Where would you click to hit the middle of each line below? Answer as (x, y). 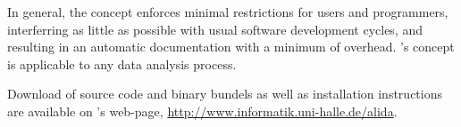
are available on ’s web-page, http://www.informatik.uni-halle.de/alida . (202, 111)
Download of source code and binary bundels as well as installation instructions (225, 94)
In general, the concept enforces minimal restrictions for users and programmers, (228, 12)
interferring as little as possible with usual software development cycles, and (215, 29)
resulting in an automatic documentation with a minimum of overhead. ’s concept (231, 47)
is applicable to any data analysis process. (122, 63)
